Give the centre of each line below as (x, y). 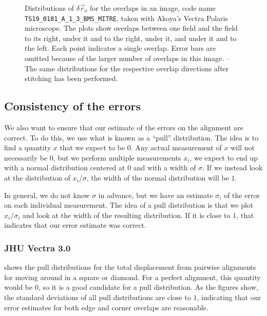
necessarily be (26, 157)
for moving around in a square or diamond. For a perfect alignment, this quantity (132, 277)
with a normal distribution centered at (65, 167)
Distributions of (50, 8)
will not (243, 147)
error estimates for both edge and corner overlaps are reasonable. (106, 307)
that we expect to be (92, 147)
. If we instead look (233, 167)
